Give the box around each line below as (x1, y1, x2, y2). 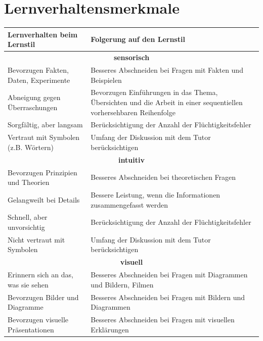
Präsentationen (8, 324, 54, 334)
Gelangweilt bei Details (8, 194, 80, 205)
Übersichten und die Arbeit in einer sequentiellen (91, 96, 243, 107)
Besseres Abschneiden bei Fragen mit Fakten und (91, 64, 243, 75)
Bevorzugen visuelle (8, 314, 69, 324)
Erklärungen (91, 324, 129, 334)
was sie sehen (8, 279, 49, 289)
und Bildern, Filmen (91, 279, 154, 289)
